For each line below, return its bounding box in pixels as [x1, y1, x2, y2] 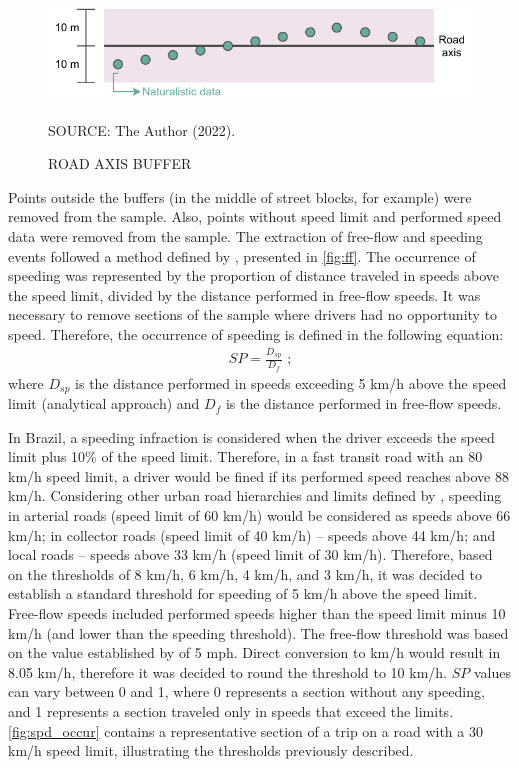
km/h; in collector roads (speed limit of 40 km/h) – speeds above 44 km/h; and [8, 524, 496, 545]
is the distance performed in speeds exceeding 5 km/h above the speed [75, 372, 507, 393]
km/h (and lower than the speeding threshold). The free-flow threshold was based [8, 622, 509, 643]
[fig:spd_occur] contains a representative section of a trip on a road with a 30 [8, 720, 483, 741]
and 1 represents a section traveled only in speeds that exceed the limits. [8, 700, 454, 721]
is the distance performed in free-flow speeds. [225, 393, 502, 414]
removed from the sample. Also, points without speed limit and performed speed [8, 206, 502, 227]
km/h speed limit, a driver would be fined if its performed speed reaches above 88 [8, 465, 509, 486]
